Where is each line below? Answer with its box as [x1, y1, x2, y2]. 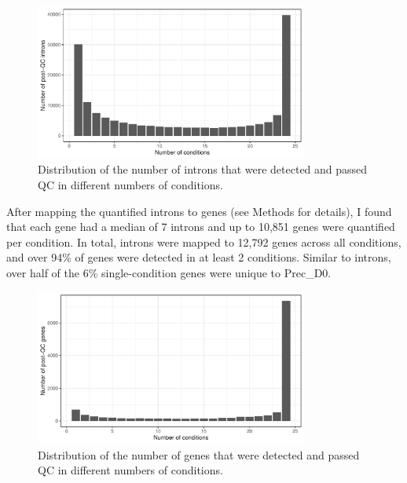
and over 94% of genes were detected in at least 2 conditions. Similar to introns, [6, 249, 391, 265]
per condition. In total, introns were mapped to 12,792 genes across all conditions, [6, 233, 401, 250]
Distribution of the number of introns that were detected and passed [38, 161, 368, 177]
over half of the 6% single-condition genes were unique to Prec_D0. [6, 264, 332, 280]
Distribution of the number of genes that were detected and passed [38, 446, 360, 463]
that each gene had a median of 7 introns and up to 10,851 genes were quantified [6, 218, 395, 235]
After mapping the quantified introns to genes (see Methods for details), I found [6, 203, 392, 219]
